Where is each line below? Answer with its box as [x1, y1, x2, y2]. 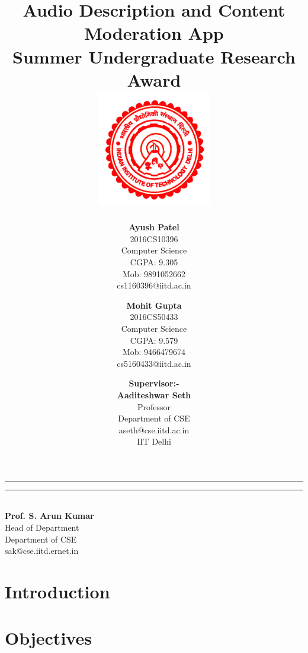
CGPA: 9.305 [130, 255, 178, 268]
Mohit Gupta [126, 299, 182, 311]
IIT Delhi [137, 435, 171, 448]
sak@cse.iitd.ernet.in [5, 544, 79, 557]
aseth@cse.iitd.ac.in [118, 423, 190, 436]
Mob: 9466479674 [122, 345, 186, 358]
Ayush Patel [129, 221, 179, 233]
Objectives [5, 626, 92, 650]
